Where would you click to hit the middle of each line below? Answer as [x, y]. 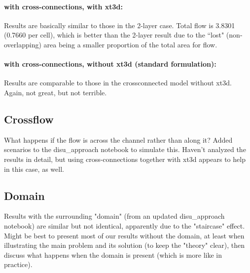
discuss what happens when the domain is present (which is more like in [113, 254]
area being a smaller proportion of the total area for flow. [130, 44]
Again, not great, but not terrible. [55, 92]
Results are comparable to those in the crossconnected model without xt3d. [118, 83]
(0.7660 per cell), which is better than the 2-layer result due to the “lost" [114, 35]
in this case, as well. [34, 169]
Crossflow [29, 119]
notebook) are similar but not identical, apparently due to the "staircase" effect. [125, 225]
